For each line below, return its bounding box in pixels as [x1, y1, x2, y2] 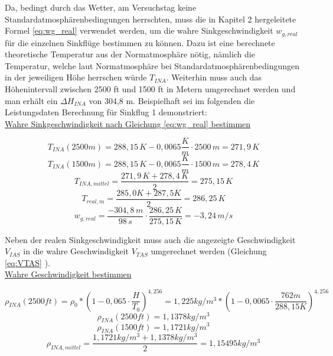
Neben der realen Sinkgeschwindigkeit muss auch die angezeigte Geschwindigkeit [5, 233, 296, 245]
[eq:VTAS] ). [5, 256, 51, 268]
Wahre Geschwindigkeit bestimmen [5, 268, 132, 280]
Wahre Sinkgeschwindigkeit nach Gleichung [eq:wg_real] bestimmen [5, 117, 251, 130]
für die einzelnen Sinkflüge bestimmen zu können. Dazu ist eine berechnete [5, 36, 275, 48]
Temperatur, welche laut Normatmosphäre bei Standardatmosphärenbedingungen [5, 59, 299, 72]
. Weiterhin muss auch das [166, 71, 262, 83]
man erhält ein [5, 94, 58, 106]
